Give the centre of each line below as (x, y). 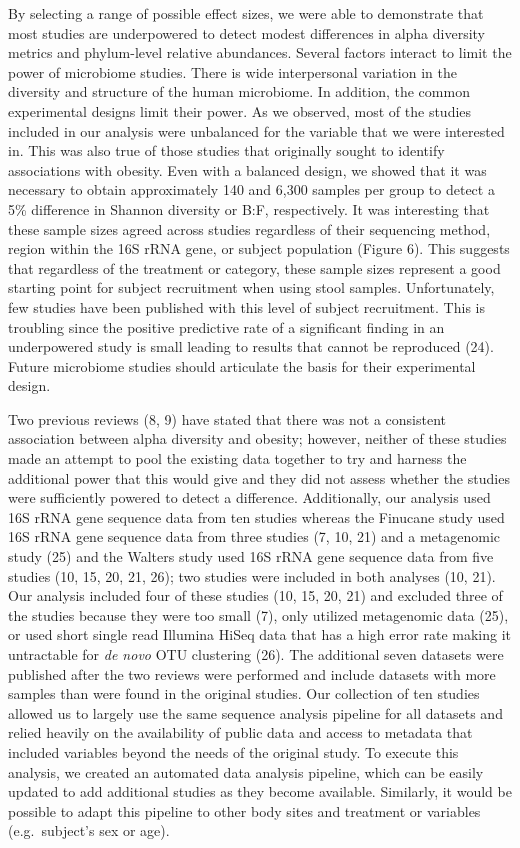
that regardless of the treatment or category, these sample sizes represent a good (254, 267)
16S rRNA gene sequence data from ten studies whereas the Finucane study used (256, 516)
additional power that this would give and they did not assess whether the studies (259, 477)
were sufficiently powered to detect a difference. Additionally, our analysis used (249, 497)
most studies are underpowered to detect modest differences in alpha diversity (247, 32)
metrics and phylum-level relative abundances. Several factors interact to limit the (260, 52)
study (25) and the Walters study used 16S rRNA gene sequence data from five (251, 556)
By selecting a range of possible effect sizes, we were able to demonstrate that (246, 13)
